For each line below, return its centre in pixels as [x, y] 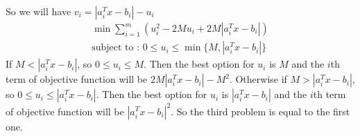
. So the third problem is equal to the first [260, 111]
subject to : [116, 48]
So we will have [38, 11]
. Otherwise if [258, 79]
